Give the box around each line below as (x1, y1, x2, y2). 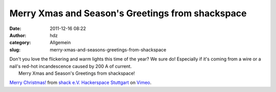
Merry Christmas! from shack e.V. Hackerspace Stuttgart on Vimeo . (9, 79, 152, 86)
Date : (9, 25, 21, 32)
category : (9, 40, 31, 46)
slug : (9, 46, 20, 53)
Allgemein (50, 40, 71, 46)
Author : (9, 32, 27, 38)
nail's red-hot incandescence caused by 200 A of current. (9, 63, 132, 69)
